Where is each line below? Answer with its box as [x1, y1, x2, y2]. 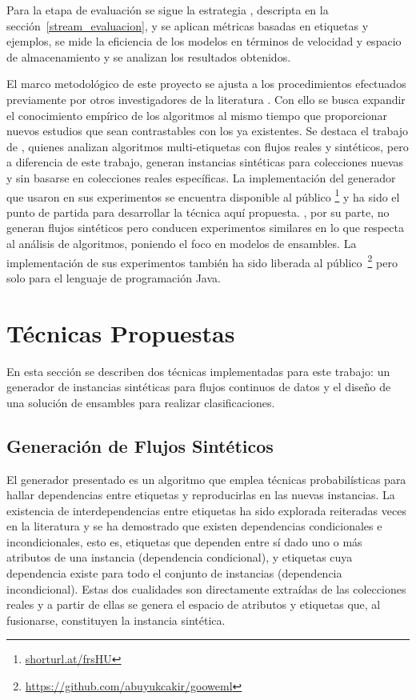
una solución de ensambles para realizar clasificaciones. [6, 394, 275, 410]
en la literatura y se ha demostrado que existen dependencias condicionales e [6, 518, 382, 534]
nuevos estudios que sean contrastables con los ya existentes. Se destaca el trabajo [6, 122, 409, 139]
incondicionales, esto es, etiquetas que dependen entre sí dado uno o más [6, 533, 362, 550]
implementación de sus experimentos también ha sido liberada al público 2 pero [6, 251, 398, 270]
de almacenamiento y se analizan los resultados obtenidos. [6, 48, 291, 65]
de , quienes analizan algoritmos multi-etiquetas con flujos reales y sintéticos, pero [6, 138, 409, 154]
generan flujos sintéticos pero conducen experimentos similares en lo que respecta [6, 219, 404, 236]
